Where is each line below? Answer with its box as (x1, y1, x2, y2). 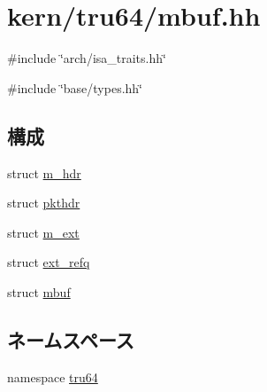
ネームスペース (7, 325, 134, 353)
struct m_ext (7, 223, 80, 241)
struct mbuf (7, 282, 71, 301)
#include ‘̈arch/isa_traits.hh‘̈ (7, 49, 166, 67)
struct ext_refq (7, 253, 90, 271)
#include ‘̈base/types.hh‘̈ (7, 78, 143, 97)
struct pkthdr (7, 193, 80, 212)
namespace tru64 (7, 367, 98, 386)
